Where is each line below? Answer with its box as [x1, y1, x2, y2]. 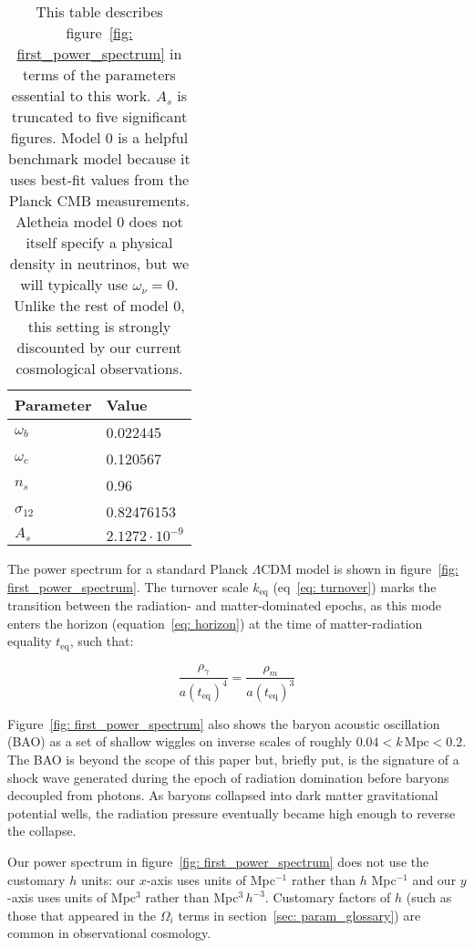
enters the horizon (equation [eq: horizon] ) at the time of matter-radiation [7, 613, 423, 632]
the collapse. [7, 821, 77, 840]
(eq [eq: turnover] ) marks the [273, 577, 437, 596]
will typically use [20, 274, 129, 295]
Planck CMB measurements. [8, 190, 191, 211]
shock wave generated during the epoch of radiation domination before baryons [7, 767, 449, 787]
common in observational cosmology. [7, 923, 211, 943]
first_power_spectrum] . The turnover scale [7, 577, 249, 596]
